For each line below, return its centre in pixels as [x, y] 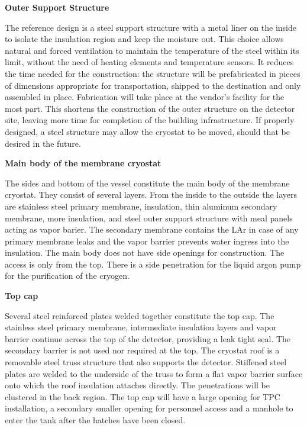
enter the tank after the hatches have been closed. [95, 420]
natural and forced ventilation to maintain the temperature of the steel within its [152, 50]
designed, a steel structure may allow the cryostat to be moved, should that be [147, 131]
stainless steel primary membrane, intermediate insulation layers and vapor [141, 327]
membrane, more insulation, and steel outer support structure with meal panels [149, 218]
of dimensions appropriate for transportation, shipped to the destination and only [153, 85]
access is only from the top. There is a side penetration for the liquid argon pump [153, 264]
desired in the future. [43, 143]
